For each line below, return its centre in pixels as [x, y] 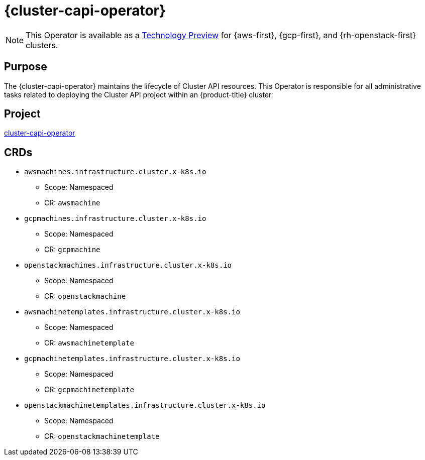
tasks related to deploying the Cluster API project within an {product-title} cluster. [139, 94]
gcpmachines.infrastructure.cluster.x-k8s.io [115, 219]
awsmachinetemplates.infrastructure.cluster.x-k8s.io [132, 312]
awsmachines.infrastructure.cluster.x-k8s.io [115, 172]
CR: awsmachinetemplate [89, 343]
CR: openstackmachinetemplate [102, 436]
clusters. [42, 45]
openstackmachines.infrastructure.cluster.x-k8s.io [128, 265]
